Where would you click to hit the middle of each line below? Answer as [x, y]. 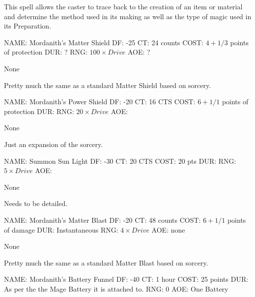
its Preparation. [28, 26]
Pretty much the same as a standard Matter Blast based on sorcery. [106, 262]
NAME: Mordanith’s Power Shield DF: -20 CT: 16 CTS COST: [100, 102]
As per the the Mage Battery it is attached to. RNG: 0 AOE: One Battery [116, 288]
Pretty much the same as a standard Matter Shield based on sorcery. [108, 85]
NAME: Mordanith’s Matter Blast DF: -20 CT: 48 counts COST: [102, 220]
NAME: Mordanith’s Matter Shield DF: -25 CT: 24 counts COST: [104, 42]
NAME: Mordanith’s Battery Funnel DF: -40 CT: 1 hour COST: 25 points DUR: [126, 279]
